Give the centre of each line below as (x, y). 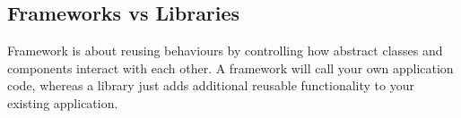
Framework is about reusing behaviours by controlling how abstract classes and (225, 51)
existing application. (63, 102)
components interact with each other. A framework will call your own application (230, 67)
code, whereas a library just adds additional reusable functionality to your (211, 85)
